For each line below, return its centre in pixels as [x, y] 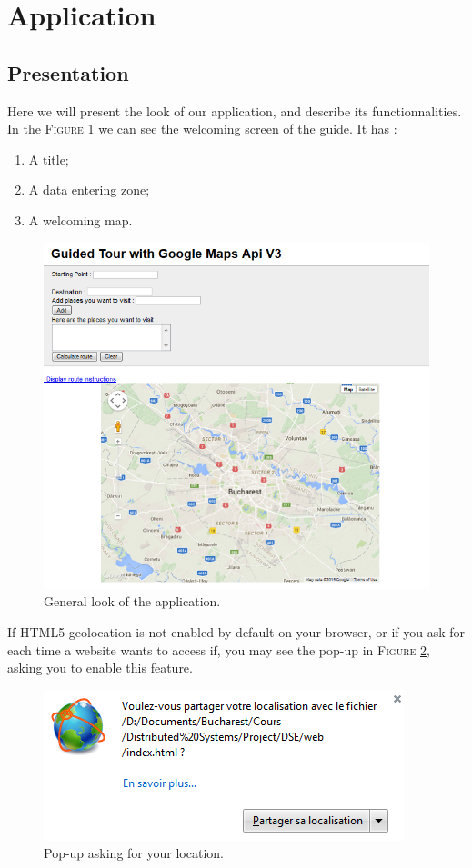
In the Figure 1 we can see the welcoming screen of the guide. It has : [202, 129]
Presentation [68, 72]
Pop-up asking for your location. [134, 853]
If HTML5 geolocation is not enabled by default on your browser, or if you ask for [236, 632]
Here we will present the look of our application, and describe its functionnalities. [235, 110]
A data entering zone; [89, 190]
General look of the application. [132, 601]
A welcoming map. [80, 219]
